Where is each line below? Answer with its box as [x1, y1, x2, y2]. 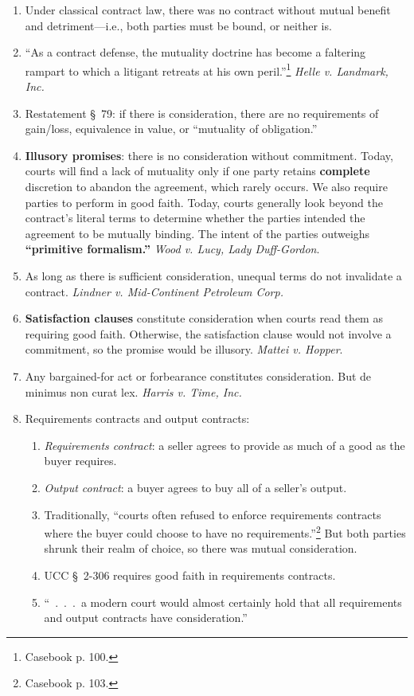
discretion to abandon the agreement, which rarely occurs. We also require [25, 178, 388, 194]
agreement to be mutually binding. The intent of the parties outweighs [25, 225, 370, 241]
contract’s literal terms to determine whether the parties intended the [25, 209, 365, 226]
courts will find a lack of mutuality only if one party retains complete [25, 162, 370, 179]
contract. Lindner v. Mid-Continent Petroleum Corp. [25, 283, 283, 299]
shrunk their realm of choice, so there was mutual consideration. [44, 540, 357, 557]
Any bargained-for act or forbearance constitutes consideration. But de [25, 367, 372, 384]
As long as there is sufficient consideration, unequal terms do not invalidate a [25, 267, 402, 283]
